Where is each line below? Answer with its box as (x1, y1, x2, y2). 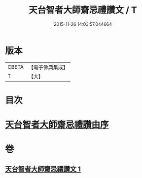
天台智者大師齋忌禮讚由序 (5, 119, 109, 131)
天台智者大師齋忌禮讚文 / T (29, 4, 137, 16)
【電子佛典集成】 (28, 64, 68, 71)
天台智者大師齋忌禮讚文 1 (5, 165, 81, 173)
